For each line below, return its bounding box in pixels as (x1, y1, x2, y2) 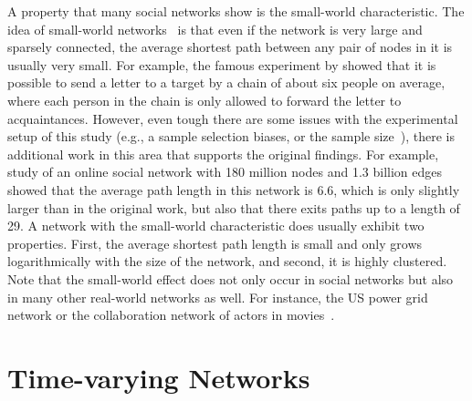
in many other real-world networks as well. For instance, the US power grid (7, 287, 428, 306)
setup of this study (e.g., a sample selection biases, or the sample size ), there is (7, 127, 456, 146)
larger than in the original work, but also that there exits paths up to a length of (7, 198, 460, 217)
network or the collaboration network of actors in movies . (7, 305, 335, 324)
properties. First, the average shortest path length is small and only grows (7, 233, 423, 252)
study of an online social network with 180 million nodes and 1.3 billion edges (7, 162, 442, 181)
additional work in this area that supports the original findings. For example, (7, 144, 439, 163)
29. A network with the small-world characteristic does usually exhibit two (7, 216, 425, 235)
